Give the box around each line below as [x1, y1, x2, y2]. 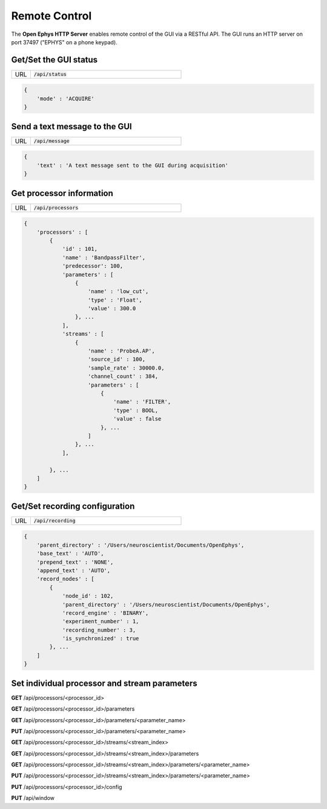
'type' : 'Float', [88, 296, 142, 303]
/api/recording [33, 518, 76, 524]
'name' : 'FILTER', [113, 398, 171, 405]
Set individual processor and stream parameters [11, 678, 198, 688]
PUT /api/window [11, 794, 54, 802]
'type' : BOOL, [113, 407, 159, 414]
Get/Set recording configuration [11, 501, 135, 511]
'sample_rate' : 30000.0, [88, 364, 165, 371]
